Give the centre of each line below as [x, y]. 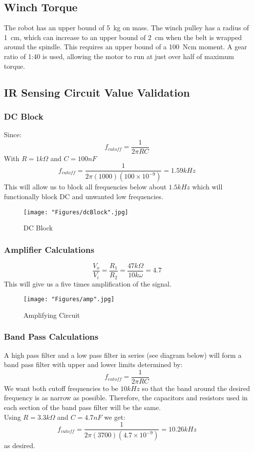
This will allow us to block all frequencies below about [85, 187]
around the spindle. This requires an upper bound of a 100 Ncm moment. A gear [126, 47]
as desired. [20, 445]
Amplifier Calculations [49, 249]
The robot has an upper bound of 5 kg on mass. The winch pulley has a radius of [127, 28]
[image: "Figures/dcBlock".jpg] [76, 212]
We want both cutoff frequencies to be [61, 388]
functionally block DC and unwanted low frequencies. [84, 196]
